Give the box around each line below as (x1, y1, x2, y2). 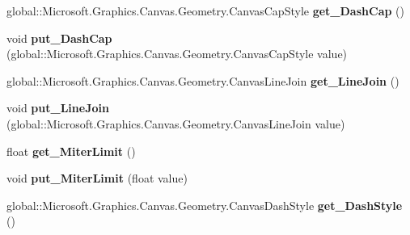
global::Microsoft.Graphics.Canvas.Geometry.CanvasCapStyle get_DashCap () (6, 2, 404, 19)
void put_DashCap (6, 29, 112, 46)
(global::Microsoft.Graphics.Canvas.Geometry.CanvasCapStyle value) (6, 45, 348, 62)
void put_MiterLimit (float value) (6, 170, 188, 187)
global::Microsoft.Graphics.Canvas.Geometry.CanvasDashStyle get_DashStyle (6, 196, 403, 213)
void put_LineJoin (6, 99, 109, 116)
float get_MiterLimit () (6, 142, 136, 159)
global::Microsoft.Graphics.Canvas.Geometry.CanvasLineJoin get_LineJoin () (6, 72, 399, 89)
